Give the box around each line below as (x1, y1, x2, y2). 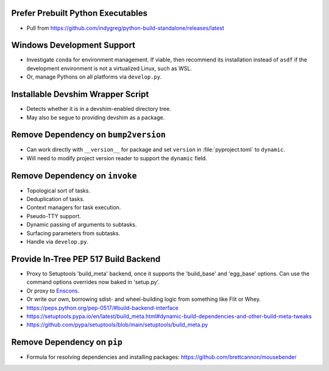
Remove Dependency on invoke (11, 171, 137, 181)
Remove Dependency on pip (11, 337, 123, 347)
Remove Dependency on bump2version (11, 130, 166, 140)
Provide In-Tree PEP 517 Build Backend (11, 253, 161, 264)
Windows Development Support (11, 40, 136, 51)
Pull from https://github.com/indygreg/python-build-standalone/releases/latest (26, 24, 225, 32)
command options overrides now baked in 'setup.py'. (26, 278, 160, 286)
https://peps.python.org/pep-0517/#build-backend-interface (26, 304, 179, 311)
